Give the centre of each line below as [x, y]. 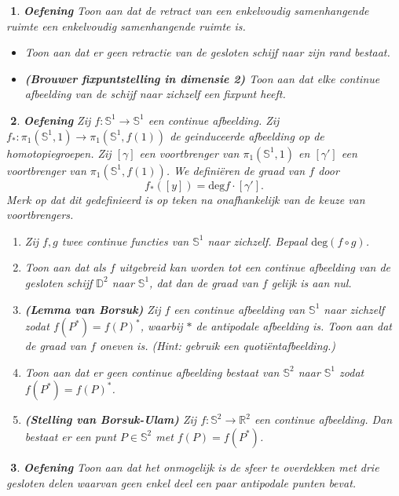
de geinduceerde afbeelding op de [247, 135]
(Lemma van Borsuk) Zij [93, 309]
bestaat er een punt [70, 436]
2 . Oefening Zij [51, 120]
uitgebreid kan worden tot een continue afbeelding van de [255, 267]
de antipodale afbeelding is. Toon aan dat [294, 326]
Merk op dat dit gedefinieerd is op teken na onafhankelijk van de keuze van [186, 199]
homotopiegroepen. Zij [59, 153]
